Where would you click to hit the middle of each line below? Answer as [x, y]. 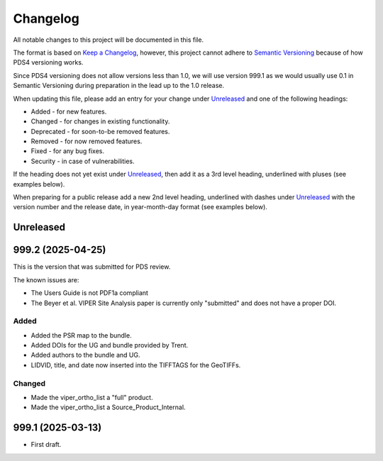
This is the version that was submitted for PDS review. [92, 267]
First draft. [46, 445]
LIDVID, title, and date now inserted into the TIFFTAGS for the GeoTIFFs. [136, 365]
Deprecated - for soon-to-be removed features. [100, 131]
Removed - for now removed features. [87, 141]
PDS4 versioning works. [48, 62]
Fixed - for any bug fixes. [67, 151]
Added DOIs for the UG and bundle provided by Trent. [109, 345]
